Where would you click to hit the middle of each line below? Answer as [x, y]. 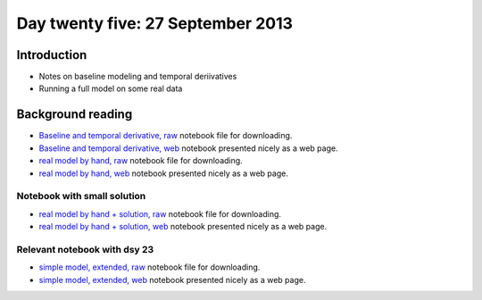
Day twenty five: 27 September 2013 [155, 23]
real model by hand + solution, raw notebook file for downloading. [160, 213]
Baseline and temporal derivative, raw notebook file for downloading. [166, 136]
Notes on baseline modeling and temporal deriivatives [138, 77]
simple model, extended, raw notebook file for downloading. [150, 267]
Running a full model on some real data [111, 88]
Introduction [52, 55]
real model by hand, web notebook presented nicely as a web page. [164, 173]
